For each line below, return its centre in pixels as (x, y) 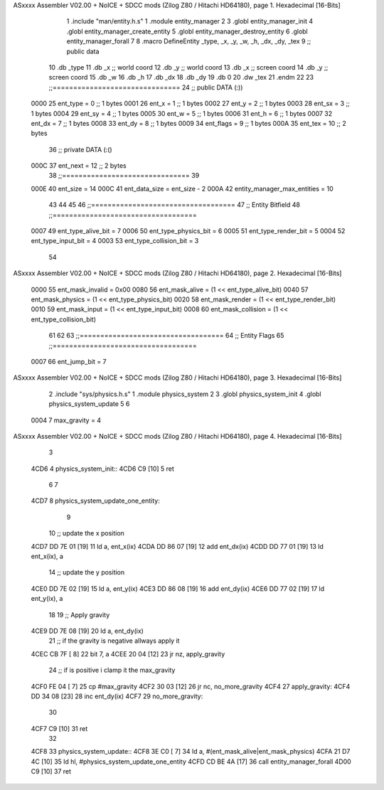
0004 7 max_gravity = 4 (66, 420)
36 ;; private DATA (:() (81, 149)
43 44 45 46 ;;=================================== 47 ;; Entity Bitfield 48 (174, 205)
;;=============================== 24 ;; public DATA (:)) (146, 87)
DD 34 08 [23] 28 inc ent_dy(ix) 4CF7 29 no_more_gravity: (117, 696)
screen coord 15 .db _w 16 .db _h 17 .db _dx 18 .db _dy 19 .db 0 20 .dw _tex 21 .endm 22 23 (181, 78)
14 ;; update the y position (87, 572)
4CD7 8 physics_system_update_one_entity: (95, 501)
